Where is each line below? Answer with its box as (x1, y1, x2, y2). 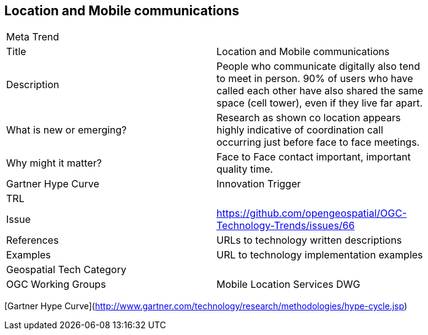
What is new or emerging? (6, 124, 127, 137)
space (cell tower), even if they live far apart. (216, 97, 423, 110)
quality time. (216, 163, 273, 176)
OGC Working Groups (6, 278, 106, 291)
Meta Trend (6, 31, 59, 43)
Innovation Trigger (216, 178, 301, 190)
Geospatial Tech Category (6, 263, 126, 276)
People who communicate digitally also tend (216, 60, 420, 73)
